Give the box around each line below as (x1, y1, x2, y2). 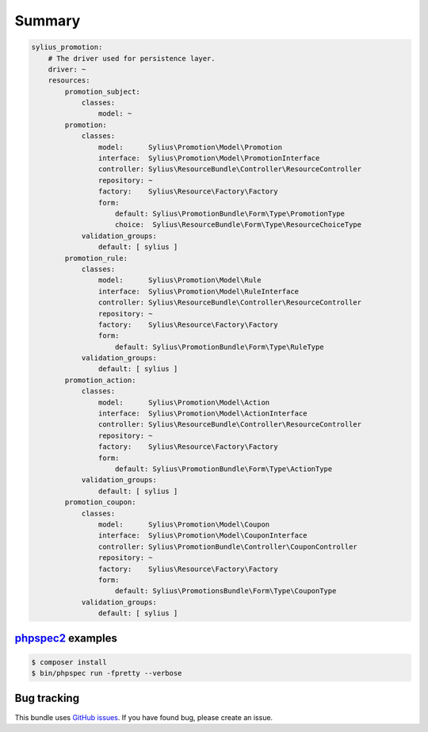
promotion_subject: (64, 87, 140, 96)
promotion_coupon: (64, 498, 136, 507)
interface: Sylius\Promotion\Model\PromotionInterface (97, 154, 320, 163)
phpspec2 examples (14, 631, 118, 646)
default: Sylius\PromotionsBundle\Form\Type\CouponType (115, 587, 337, 596)
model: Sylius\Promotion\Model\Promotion (97, 143, 283, 151)
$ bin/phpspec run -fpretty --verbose (31, 669, 182, 678)
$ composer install (31, 657, 107, 666)
